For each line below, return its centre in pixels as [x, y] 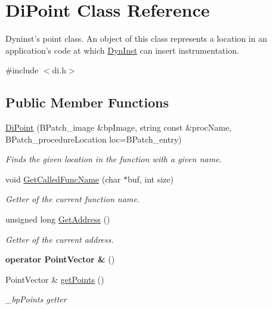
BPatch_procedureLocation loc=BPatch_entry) [94, 139]
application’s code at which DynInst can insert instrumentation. [122, 50]
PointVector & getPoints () [55, 279]
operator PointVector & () [60, 259]
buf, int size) [150, 179]
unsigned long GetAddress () [58, 219]
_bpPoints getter [36, 299]
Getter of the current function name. [72, 199]
